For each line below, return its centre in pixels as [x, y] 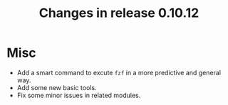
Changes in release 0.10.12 [119, 13]
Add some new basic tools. [57, 87]
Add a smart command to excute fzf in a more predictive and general [119, 72]
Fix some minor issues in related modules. [79, 95]
